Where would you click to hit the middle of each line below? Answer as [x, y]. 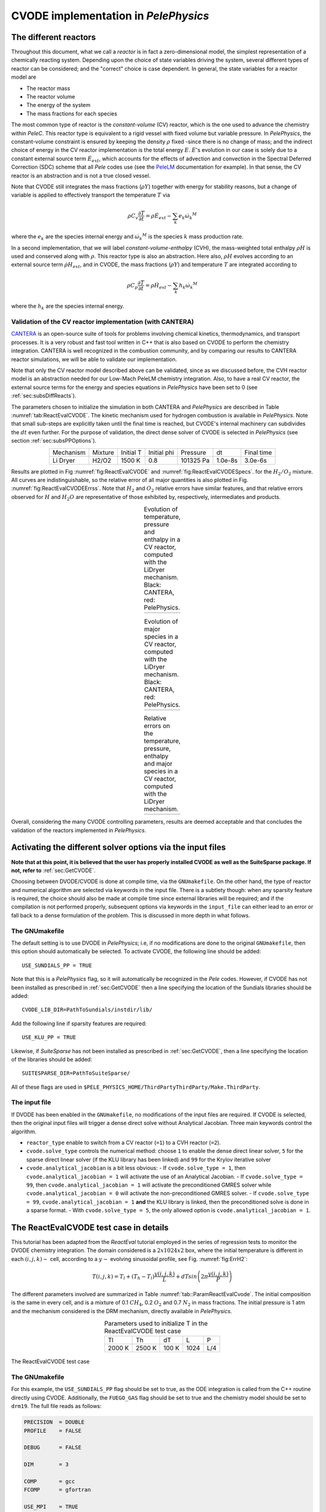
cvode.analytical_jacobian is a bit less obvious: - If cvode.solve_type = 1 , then [136, 1168]
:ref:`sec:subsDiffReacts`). [44, 396]
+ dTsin [186, 1276]
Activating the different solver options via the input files [119, 848]
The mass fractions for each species [72, 113]
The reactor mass [48, 88]
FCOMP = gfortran [57, 1490]
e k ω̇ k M [188, 216]
